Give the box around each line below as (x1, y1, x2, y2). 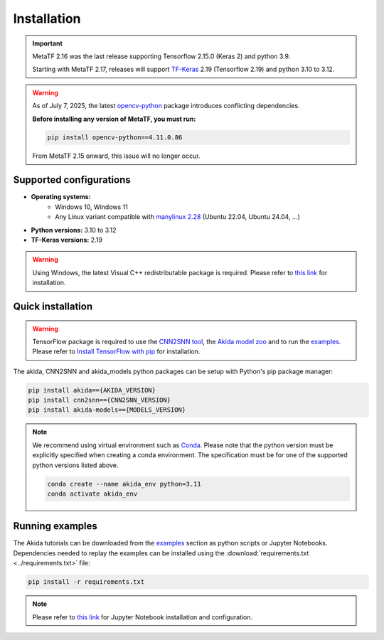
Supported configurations (13, 174, 131, 186)
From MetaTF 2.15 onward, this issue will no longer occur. (32, 151, 201, 160)
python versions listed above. (32, 461, 119, 469)
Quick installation (13, 300, 93, 312)
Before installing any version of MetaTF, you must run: (32, 114, 196, 123)
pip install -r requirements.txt (28, 578, 145, 586)
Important (32, 39, 63, 48)
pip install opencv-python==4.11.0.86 (47, 134, 183, 142)
